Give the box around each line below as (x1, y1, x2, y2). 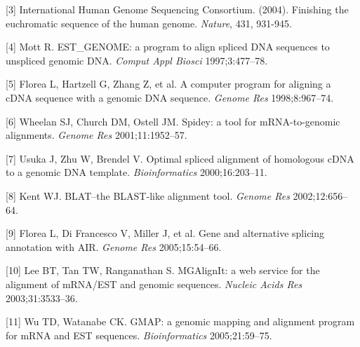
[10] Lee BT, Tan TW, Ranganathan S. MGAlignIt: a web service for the (6, 263, 320, 278)
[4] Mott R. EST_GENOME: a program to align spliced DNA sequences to (6, 39, 330, 54)
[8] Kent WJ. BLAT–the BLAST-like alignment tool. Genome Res (6, 188, 290, 203)
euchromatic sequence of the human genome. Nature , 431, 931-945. (6, 15, 292, 30)
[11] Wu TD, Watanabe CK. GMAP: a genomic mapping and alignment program (6, 314, 355, 329)
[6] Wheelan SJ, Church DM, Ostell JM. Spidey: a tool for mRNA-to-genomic (6, 114, 340, 128)
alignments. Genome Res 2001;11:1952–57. (6, 128, 187, 142)
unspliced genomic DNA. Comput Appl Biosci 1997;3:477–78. (6, 53, 268, 67)
